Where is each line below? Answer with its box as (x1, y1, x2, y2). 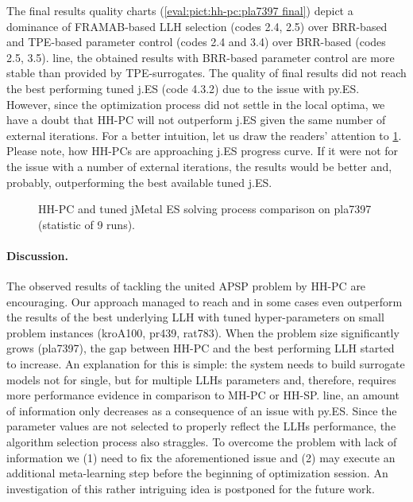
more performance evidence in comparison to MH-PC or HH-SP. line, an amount (6, 387, 399, 403)
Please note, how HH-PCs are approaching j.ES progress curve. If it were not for (6, 142, 399, 159)
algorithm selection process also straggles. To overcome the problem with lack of (6, 434, 397, 450)
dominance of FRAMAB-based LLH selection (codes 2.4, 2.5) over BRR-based (6, 18, 388, 34)
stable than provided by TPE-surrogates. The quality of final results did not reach (6, 64, 407, 81)
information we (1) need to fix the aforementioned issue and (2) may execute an (6, 449, 396, 465)
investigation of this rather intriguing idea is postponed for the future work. (6, 480, 375, 496)
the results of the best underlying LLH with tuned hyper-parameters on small (6, 309, 384, 325)
